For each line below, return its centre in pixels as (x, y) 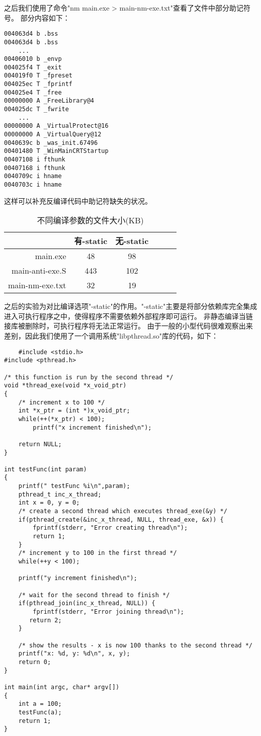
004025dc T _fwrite (36, 109)
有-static (91, 241)
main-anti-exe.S (39, 271)
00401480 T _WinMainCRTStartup (56, 151)
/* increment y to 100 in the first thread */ (98, 553)
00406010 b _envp (33, 59)
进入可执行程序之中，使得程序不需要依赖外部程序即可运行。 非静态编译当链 (128, 316)
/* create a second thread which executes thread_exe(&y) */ (123, 511)
